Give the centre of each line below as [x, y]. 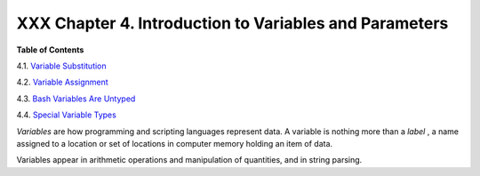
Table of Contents [50, 50]
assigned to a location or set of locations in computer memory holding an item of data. [175, 143]
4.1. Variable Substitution [61, 66]
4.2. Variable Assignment [62, 82]
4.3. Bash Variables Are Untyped [76, 99]
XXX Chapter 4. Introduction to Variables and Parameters [232, 23]
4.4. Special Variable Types [67, 115]
